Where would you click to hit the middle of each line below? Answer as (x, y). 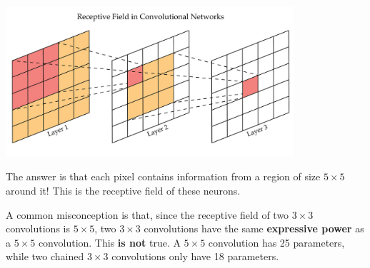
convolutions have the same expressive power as (254, 228)
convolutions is (38, 228)
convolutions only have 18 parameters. (195, 256)
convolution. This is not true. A (109, 242)
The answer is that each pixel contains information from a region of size (163, 176)
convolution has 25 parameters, (276, 242)
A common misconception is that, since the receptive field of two (147, 214)
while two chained (45, 256)
